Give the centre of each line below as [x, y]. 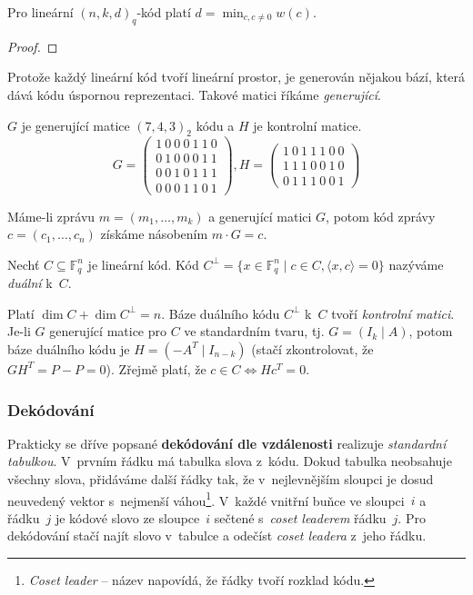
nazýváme [416, 264]
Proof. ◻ [33, 46]
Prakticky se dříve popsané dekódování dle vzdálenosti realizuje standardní [227, 443]
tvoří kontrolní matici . [393, 313]
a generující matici [260, 216]
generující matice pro [108, 331]
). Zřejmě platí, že [156, 368]
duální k [30, 283]
